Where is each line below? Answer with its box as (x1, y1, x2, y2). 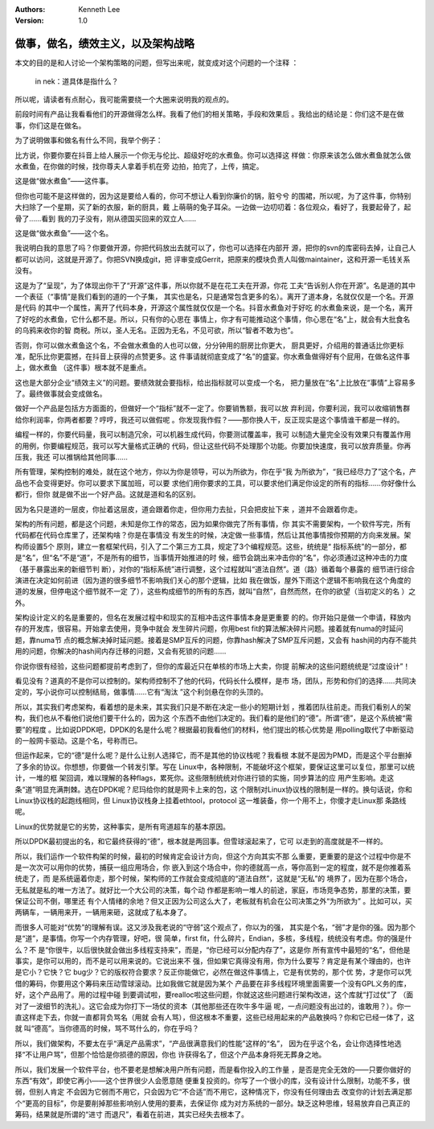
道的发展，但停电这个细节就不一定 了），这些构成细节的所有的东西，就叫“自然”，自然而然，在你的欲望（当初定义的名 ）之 (14, 587, 416, 596)
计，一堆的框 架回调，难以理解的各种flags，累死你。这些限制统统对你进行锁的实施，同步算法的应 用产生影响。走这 (14, 773, 395, 783)
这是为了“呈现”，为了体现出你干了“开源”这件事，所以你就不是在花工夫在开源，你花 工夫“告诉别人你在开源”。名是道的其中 (14, 280, 416, 290)
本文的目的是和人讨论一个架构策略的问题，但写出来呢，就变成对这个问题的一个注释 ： (14, 58, 299, 68)
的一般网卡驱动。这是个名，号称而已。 (14, 736, 142, 745)
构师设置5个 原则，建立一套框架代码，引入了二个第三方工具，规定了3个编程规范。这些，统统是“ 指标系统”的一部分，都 (14, 542, 407, 551)
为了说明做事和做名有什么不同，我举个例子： (14, 135, 163, 145)
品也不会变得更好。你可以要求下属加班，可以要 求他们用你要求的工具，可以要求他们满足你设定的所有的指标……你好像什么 (14, 478, 417, 488)
